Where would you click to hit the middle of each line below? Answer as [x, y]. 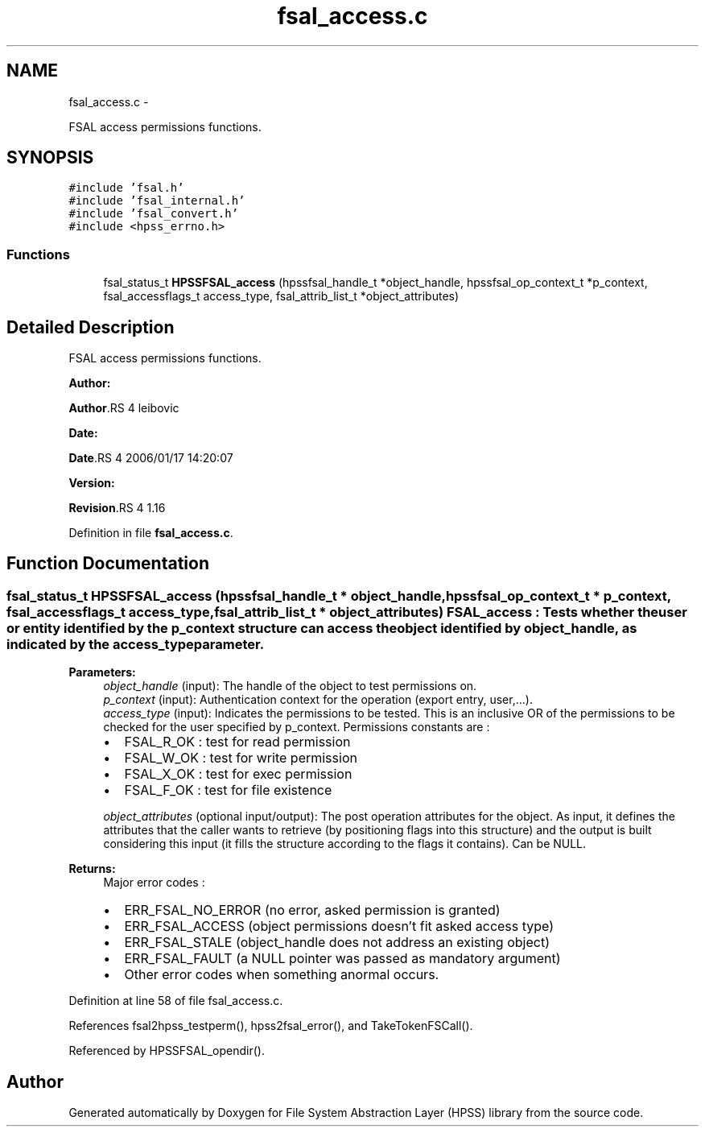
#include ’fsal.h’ [126, 188]
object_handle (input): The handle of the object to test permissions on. [290, 686]
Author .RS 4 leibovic [124, 408]
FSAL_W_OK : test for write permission [241, 758]
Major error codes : [154, 883]
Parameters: [102, 672]
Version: [92, 483]
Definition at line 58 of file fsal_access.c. [176, 1001]
